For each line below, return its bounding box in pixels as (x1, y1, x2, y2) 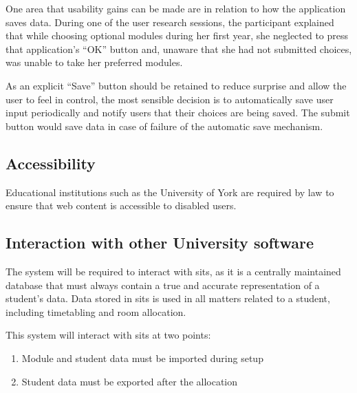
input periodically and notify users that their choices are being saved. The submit (6, 105, 350, 120)
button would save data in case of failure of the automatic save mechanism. (6, 118, 323, 133)
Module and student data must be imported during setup (21, 350, 263, 365)
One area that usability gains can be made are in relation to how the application (6, 1, 346, 15)
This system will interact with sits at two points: (6, 328, 211, 342)
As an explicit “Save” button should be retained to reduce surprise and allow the (6, 78, 347, 92)
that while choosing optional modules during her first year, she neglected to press (6, 28, 349, 43)
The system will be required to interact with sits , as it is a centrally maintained (6, 264, 341, 278)
